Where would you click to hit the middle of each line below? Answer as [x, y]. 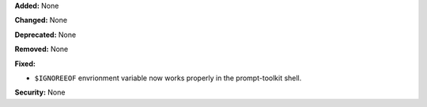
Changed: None [41, 20]
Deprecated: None [45, 35]
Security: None [40, 92]
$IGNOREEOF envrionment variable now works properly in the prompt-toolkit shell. [168, 78]
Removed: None [42, 49]
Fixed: [25, 64]
